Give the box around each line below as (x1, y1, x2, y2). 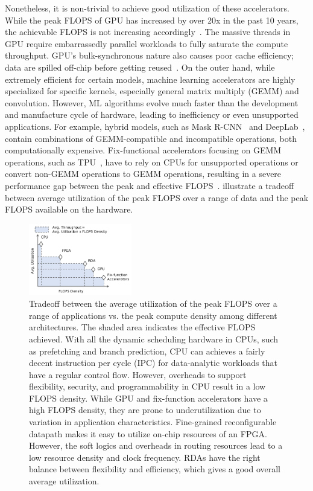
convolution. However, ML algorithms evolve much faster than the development (5, 96, 299, 109)
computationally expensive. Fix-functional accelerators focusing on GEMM (5, 144, 282, 156)
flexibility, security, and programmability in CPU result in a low (29, 380, 266, 393)
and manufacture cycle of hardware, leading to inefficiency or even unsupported (5, 108, 299, 121)
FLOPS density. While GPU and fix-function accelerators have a (29, 391, 268, 404)
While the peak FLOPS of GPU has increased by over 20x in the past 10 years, (5, 13, 299, 26)
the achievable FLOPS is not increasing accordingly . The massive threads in (5, 25, 291, 38)
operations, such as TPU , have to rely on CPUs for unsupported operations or (5, 155, 299, 168)
